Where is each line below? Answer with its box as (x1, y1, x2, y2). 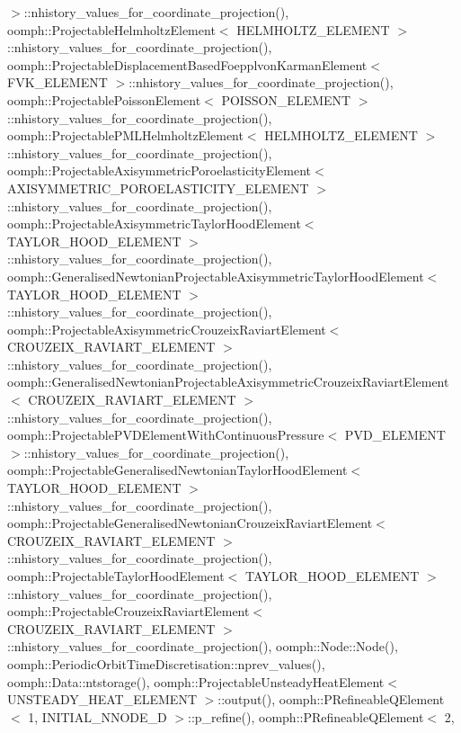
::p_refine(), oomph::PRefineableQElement (188, 707, 424, 726)
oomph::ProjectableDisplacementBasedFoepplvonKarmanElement (7, 55, 368, 74)
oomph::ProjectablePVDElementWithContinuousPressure (7, 425, 324, 444)
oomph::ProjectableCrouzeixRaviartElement (7, 602, 250, 621)
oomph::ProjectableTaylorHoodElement (7, 567, 225, 585)
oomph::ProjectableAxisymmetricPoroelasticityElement (7, 161, 312, 180)
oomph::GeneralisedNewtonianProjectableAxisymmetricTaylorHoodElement (7, 266, 424, 285)
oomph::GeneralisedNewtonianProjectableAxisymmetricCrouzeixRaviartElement (7, 372, 449, 391)
